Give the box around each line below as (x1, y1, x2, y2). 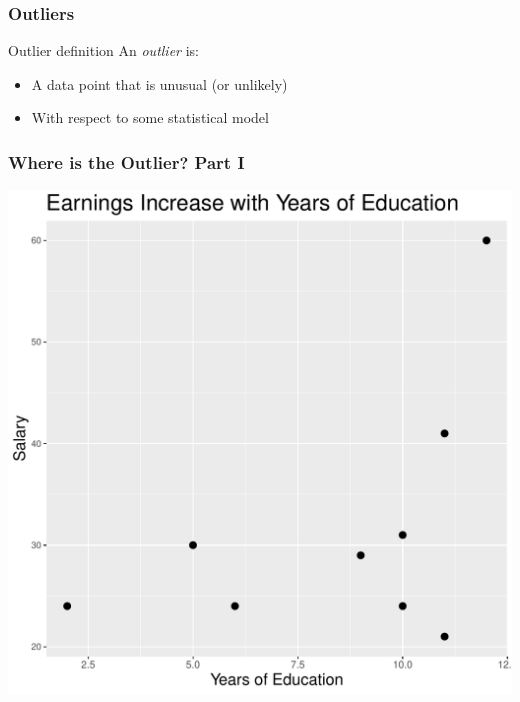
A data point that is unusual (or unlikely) (31, 73, 288, 94)
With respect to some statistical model (31, 107, 269, 128)
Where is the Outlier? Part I (8, 149, 245, 174)
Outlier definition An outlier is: (8, 40, 199, 61)
